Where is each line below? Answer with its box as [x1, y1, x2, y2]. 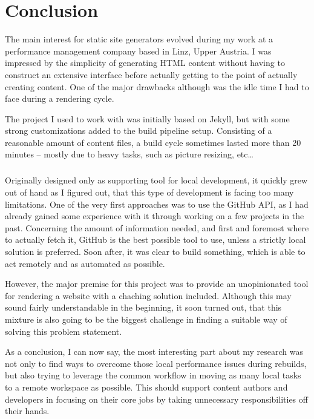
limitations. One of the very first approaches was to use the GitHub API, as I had [5, 197, 309, 210]
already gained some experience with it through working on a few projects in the [5, 209, 304, 222]
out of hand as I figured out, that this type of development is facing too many [5, 186, 294, 199]
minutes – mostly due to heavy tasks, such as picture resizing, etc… [5, 148, 253, 160]
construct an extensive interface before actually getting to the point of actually [5, 68, 298, 81]
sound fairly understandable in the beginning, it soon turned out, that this [5, 301, 282, 314]
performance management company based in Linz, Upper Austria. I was [5, 44, 272, 57]
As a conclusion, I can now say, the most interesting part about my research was [5, 345, 303, 358]
